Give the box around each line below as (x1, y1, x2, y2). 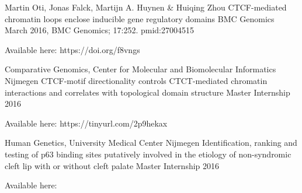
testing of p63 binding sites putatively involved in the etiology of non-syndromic (5, 148, 291, 160)
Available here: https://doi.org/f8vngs (5, 43, 140, 55)
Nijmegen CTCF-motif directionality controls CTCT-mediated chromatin (5, 74, 268, 86)
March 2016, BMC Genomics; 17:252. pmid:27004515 (5, 24, 194, 36)
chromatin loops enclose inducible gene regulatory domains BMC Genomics (5, 12, 275, 24)
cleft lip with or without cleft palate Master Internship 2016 (5, 159, 220, 171)
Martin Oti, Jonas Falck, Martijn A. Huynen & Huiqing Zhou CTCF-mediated (5, 1, 287, 13)
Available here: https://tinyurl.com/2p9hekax (5, 117, 168, 129)
